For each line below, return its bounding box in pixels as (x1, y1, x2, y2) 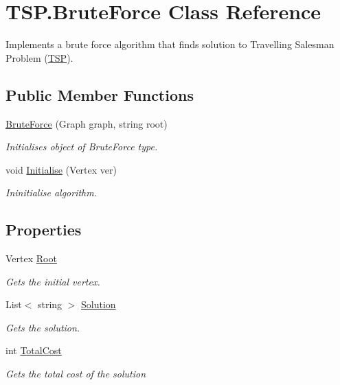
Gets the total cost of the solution (5, 366, 146, 381)
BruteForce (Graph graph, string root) (5, 116, 168, 130)
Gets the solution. (5, 320, 80, 334)
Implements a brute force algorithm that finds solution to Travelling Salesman (5, 37, 335, 51)
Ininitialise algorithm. (5, 185, 97, 200)
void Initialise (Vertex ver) (5, 162, 117, 176)
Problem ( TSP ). (5, 50, 73, 65)
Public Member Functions (5, 84, 194, 105)
